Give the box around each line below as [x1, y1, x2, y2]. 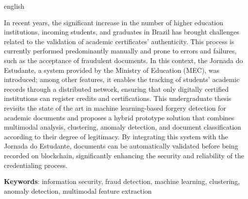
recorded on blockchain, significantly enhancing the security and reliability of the [4, 150, 245, 160]
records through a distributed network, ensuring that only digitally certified [4, 83, 229, 94]
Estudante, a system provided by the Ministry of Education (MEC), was [4, 65, 220, 75]
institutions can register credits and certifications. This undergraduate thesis [4, 93, 231, 103]
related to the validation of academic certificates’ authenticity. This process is [4, 36, 234, 46]
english [4, 1, 25, 11]
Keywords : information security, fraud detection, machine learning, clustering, [4, 176, 240, 186]
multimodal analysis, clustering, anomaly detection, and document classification [4, 122, 241, 132]
